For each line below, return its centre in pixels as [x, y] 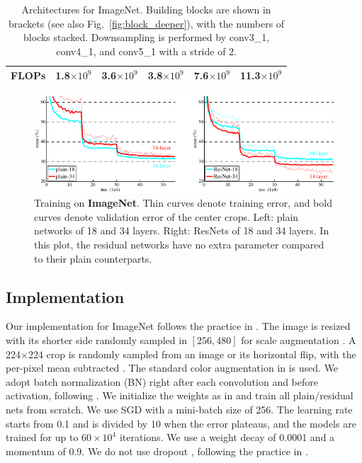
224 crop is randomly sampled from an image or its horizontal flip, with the [192, 354]
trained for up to [42, 437]
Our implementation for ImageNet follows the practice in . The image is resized [178, 326]
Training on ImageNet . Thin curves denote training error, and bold [183, 203]
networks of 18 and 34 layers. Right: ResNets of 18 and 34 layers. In [182, 230]
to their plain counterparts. [93, 258]
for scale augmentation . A [299, 340]
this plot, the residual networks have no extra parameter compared [179, 245]
